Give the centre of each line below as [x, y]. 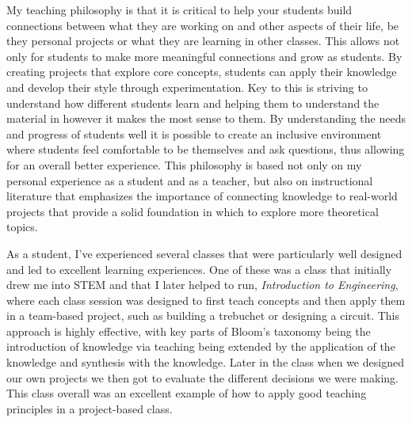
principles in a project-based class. [90, 408]
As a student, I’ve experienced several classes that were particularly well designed [204, 253]
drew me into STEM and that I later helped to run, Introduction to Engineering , [202, 285]
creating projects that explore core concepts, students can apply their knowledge [202, 72]
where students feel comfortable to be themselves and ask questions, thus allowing [206, 149]
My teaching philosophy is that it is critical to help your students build [179, 10]
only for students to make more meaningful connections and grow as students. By [204, 56]
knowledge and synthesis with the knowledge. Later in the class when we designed [205, 362]
